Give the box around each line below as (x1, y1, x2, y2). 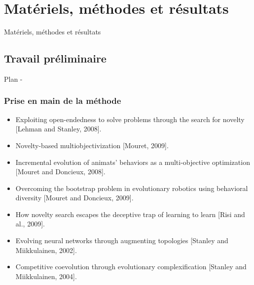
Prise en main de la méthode (4, 95, 121, 107)
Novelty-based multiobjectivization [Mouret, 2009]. (15, 140, 169, 150)
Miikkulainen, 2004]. (15, 271, 77, 281)
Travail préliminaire (4, 51, 107, 66)
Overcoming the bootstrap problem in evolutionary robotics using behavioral (15, 183, 248, 193)
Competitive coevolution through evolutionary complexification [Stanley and (15, 261, 247, 272)
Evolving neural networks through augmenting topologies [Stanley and (15, 235, 228, 246)
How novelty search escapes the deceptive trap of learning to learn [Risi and (15, 209, 245, 219)
